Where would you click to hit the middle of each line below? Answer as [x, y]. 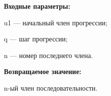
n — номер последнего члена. [48, 55]
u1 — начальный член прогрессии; [56, 22]
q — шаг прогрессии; [36, 39]
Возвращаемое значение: [43, 71]
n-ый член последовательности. [51, 87]
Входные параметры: [37, 6]
